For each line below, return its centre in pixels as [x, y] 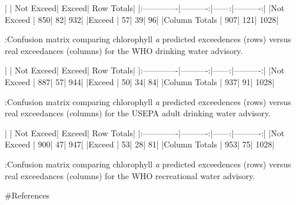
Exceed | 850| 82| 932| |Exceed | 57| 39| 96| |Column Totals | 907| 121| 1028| [142, 19]
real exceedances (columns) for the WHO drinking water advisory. [124, 50]
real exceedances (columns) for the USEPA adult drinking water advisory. [138, 113]
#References [27, 195]
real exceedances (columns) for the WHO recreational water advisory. [130, 175]
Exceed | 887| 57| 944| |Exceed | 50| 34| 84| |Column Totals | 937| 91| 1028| [140, 81]
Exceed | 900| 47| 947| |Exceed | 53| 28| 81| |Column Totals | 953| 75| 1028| [140, 144]
